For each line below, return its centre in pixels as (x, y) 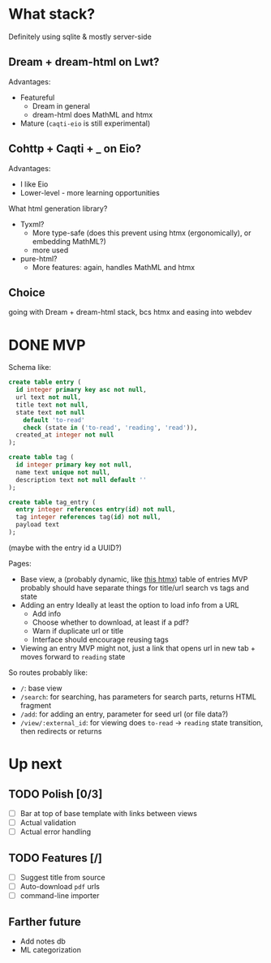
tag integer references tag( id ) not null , (88, 517)
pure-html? (39, 258)
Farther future (45, 922)
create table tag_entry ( (52, 502)
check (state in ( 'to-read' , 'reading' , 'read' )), (110, 428)
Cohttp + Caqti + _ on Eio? (75, 149)
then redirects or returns (61, 731)
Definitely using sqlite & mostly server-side (80, 37)
